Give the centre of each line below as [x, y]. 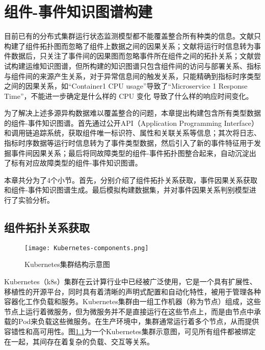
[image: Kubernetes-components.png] [87, 248]
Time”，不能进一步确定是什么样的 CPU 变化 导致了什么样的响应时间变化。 [129, 96]
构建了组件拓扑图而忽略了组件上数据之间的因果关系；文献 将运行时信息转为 [129, 46]
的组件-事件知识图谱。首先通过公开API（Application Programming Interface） [131, 123]
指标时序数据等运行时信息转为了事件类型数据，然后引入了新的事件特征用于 [129, 143]
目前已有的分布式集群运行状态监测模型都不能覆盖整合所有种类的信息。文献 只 [132, 36]
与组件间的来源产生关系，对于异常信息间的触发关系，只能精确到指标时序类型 [132, 76]
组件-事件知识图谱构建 [78, 11]
